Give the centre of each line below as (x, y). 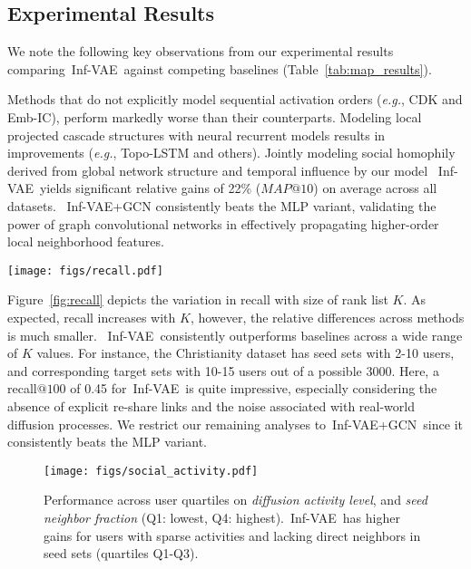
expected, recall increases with (92, 317)
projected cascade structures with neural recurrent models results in (196, 135)
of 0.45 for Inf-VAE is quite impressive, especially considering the (254, 388)
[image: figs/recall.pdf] (85, 270)
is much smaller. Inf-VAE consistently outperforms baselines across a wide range (235, 335)
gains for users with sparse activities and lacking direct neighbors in (232, 535)
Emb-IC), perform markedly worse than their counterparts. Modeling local (215, 116)
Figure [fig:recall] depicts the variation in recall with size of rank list (198, 299)
